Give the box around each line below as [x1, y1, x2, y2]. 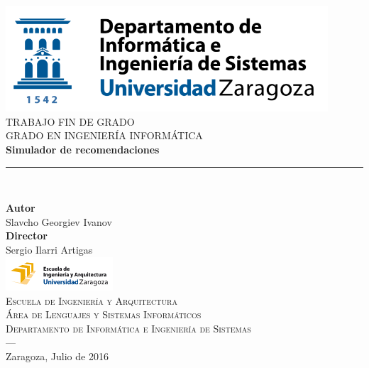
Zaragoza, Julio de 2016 [6, 348, 109, 363]
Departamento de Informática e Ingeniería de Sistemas [6, 320, 251, 335]
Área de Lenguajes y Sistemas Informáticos [6, 307, 202, 322]
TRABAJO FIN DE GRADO [6, 114, 135, 129]
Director [6, 228, 48, 243]
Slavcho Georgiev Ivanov [6, 214, 112, 229]
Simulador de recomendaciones [6, 142, 160, 157]
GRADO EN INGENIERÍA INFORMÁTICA [6, 128, 203, 143]
